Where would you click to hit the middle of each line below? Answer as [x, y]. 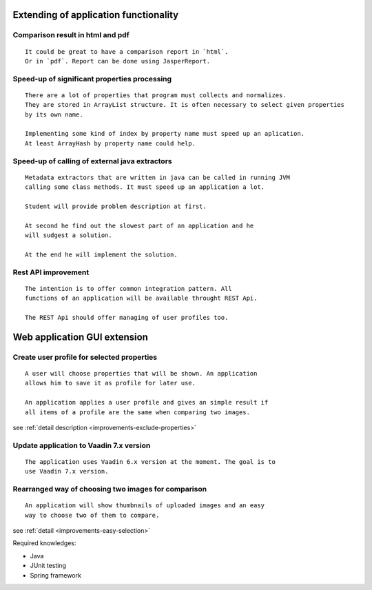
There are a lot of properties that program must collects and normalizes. [156, 95]
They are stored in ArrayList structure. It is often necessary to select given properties [185, 105]
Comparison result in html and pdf [71, 35]
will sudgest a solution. [69, 235]
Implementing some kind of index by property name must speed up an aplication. [165, 134]
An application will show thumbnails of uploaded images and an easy [145, 506]
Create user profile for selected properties [85, 357]
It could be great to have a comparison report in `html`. [127, 51]
